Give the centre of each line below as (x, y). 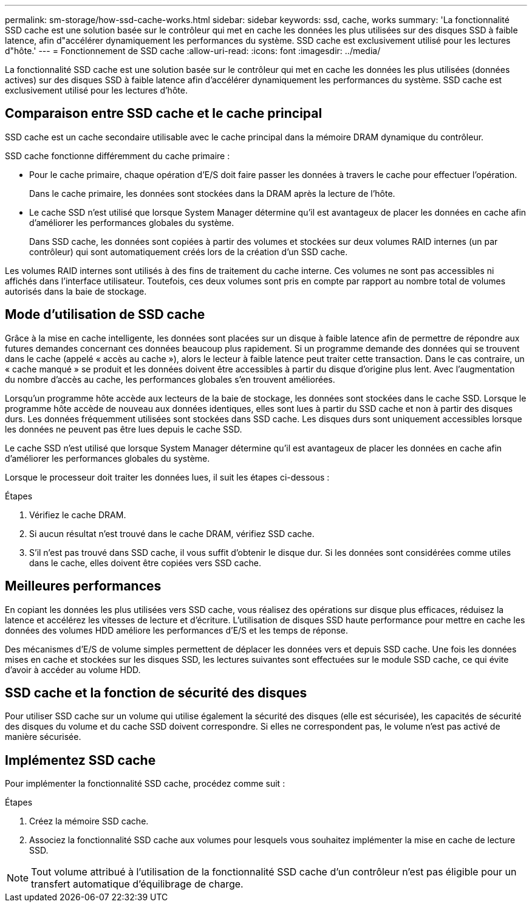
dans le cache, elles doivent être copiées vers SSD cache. (145, 563)
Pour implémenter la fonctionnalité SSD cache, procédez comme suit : (145, 784)
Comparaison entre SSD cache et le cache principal (164, 114)
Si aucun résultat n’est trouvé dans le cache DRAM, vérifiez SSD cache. (172, 533)
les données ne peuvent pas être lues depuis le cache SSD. (124, 429)
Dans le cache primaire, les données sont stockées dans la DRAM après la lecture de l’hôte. (212, 193)
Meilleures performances (83, 586)
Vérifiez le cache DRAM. (78, 515)
